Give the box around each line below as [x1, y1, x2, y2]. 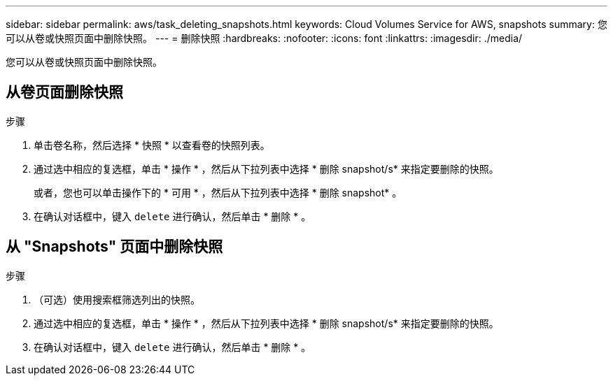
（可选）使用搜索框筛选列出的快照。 [34, 293, 200, 305]
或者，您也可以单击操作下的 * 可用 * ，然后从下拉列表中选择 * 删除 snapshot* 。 [34, 186, 402, 199]
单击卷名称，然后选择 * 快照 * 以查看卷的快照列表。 [34, 138, 270, 151]
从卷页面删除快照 [6, 83, 123, 101]
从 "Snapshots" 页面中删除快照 [6, 238, 223, 256]
